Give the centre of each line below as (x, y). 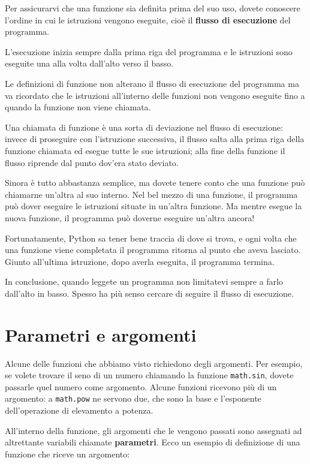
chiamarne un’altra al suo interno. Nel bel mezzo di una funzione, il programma (151, 194)
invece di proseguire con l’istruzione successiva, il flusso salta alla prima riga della (155, 139)
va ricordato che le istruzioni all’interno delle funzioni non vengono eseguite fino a (155, 95)
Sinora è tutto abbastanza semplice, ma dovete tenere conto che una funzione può (155, 183)
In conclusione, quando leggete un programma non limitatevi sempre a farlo (144, 281)
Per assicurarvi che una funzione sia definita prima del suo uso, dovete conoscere (153, 8)
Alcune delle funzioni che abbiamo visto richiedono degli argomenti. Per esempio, (154, 363)
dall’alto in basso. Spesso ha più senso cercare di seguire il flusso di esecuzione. (149, 293)
